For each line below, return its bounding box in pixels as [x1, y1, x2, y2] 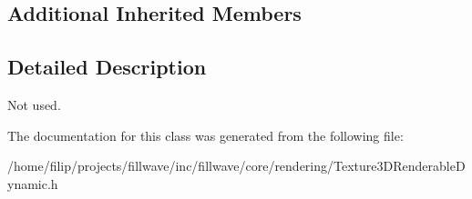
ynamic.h [7, 174, 58, 193]
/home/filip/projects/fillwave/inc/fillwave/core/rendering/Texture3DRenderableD [7, 156, 466, 175]
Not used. [7, 95, 61, 114]
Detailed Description [7, 53, 207, 81]
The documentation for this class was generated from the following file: [7, 125, 404, 144]
